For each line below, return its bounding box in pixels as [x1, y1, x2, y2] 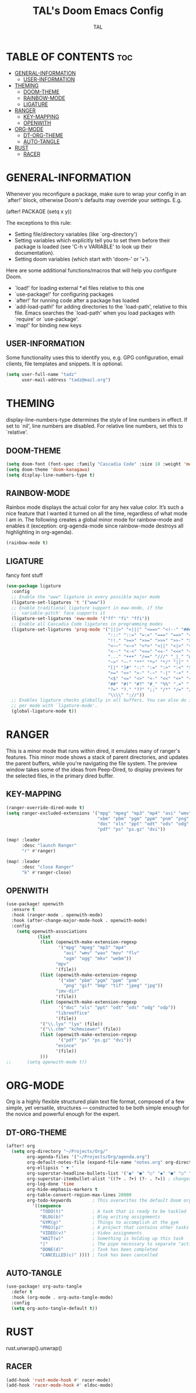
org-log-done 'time [27, 1181, 75, 1187]
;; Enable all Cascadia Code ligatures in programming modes [11, 621, 163, 627]
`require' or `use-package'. [14, 315, 79, 323]
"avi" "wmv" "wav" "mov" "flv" [63, 950, 140, 956]
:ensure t [11, 906, 35, 913]
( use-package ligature [6, 583, 61, 589]
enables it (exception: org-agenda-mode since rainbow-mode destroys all [6, 522, 184, 529]
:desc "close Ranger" [21, 864, 75, 870]
